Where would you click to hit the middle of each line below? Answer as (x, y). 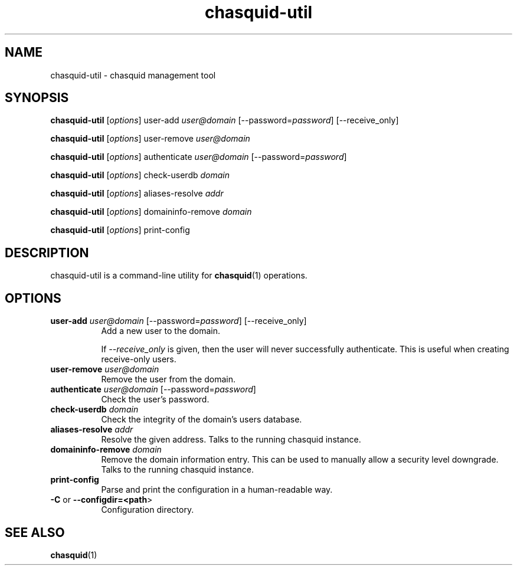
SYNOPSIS (37, 98)
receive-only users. (139, 359)
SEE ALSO (35, 532)
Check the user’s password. (155, 399)
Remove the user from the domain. (168, 379)
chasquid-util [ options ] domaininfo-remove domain (151, 212)
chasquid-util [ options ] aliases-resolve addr (137, 194)
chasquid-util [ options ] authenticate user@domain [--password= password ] (199, 157)
